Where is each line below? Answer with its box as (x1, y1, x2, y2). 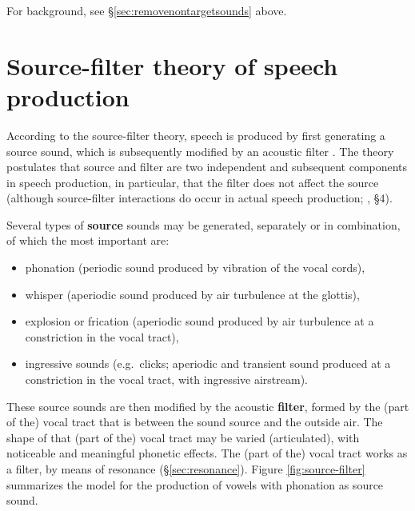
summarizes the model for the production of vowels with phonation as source (6, 476, 384, 493)
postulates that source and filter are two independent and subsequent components (6, 158, 408, 175)
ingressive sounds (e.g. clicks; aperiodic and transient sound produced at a (25, 355, 391, 372)
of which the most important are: (6, 232, 170, 249)
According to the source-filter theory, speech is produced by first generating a (6, 126, 385, 143)
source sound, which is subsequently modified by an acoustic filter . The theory (6, 142, 394, 159)
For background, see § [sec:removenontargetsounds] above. (6, 2, 287, 18)
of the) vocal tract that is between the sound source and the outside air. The (6, 413, 383, 430)
